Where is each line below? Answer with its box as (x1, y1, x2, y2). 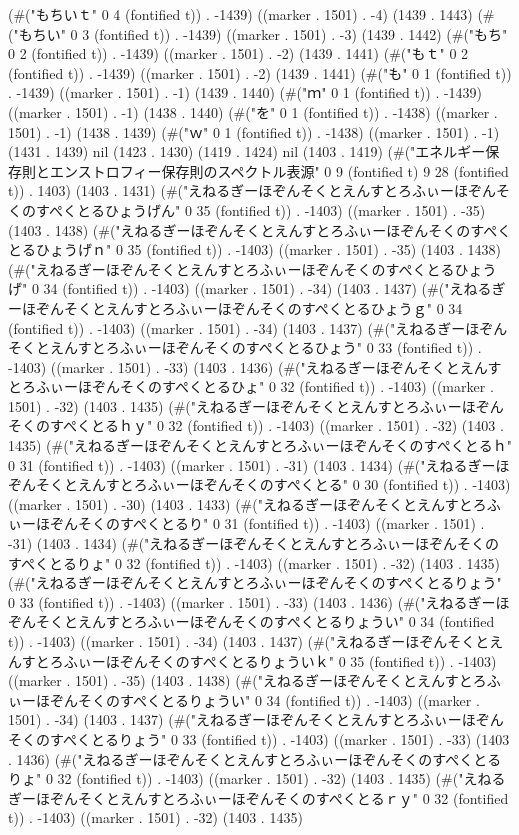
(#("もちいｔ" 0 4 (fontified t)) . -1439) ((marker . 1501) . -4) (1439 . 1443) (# (8, 4, 495, 24)
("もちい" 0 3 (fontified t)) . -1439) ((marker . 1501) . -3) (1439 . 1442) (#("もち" (8, 23, 508, 44)
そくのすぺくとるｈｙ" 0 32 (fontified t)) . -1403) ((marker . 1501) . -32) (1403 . (8, 415, 504, 436)
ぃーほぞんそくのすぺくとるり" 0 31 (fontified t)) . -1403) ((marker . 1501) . (8, 513, 485, 534)
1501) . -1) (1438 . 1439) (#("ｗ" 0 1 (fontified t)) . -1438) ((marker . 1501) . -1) (8, 121, 500, 142)
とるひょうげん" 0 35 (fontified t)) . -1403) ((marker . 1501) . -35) (77, 199, 486, 220)
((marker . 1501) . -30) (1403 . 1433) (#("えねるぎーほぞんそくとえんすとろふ (8, 493, 501, 514)
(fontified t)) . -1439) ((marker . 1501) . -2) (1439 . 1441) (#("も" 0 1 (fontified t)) (8, 62, 512, 83)
